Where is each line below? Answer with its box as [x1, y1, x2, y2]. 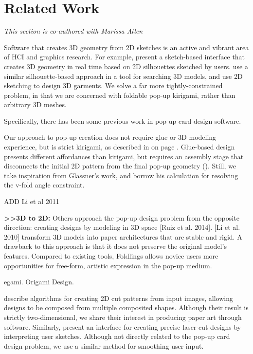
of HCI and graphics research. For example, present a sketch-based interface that [4, 52, 245, 62]
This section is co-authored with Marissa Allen [4, 26, 143, 36]
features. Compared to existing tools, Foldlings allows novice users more [4, 251, 218, 261]
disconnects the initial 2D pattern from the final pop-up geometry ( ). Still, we [4, 161, 236, 171]
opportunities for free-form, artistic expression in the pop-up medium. [4, 260, 212, 270]
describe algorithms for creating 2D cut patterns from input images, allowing [4, 293, 233, 303]
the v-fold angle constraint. [4, 180, 85, 190]
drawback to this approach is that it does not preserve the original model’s [4, 241, 227, 251]
